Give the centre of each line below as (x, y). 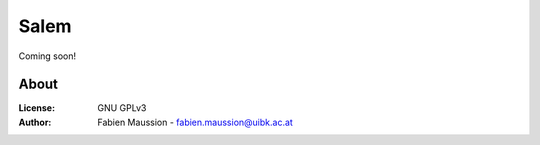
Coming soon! (47, 56)
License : (36, 108)
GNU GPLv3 (122, 108)
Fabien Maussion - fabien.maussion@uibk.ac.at (195, 122)
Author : (35, 122)
